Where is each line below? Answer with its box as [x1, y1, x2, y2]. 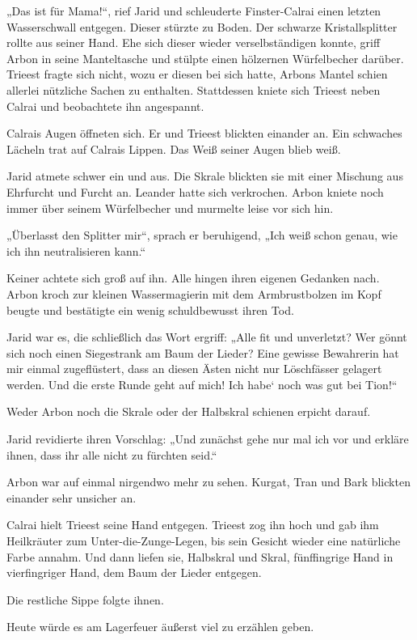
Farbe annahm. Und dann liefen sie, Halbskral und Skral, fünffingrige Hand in [6, 548, 394, 565]
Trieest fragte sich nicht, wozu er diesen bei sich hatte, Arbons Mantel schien [6, 66, 388, 83]
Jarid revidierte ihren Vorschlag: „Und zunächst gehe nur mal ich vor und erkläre [6, 430, 409, 447]
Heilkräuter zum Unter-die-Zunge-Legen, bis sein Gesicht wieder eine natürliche [6, 532, 401, 549]
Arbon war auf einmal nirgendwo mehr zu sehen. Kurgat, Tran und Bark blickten [6, 473, 411, 490]
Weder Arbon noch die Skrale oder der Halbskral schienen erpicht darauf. [6, 403, 371, 420]
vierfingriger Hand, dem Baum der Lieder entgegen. [6, 564, 262, 581]
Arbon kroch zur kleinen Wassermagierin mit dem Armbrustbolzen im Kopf [6, 285, 381, 302]
